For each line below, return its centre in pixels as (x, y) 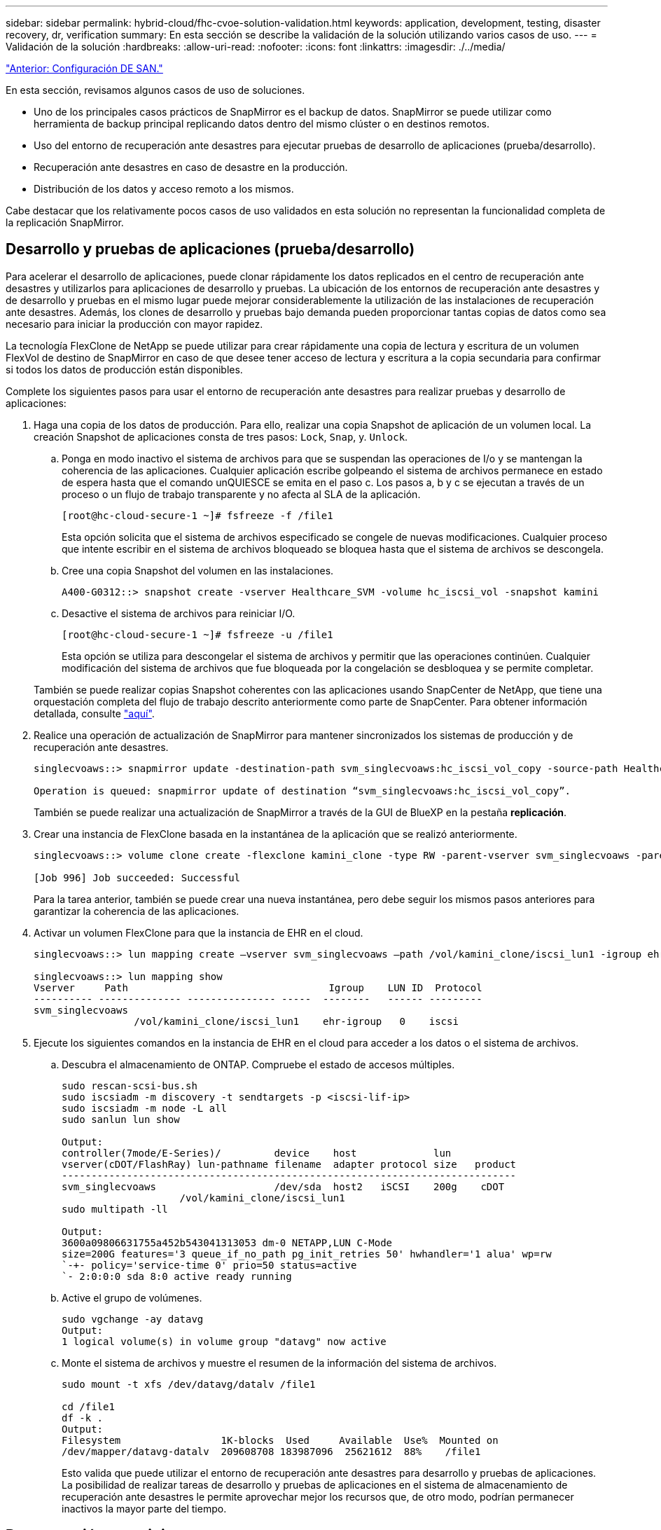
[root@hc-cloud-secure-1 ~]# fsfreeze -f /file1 (197, 515)
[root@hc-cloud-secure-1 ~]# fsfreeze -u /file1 (197, 634)
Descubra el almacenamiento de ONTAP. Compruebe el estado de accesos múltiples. (258, 1064)
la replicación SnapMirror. (65, 222)
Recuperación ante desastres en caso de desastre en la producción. (191, 167)
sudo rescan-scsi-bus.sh (130, 1086)
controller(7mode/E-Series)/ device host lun (257, 1153)
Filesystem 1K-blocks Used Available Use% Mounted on (280, 1440)
